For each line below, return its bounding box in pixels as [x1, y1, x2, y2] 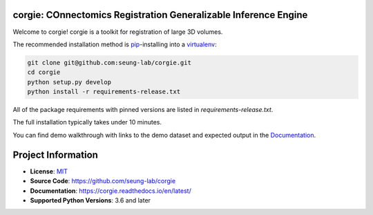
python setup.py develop [27, 78, 112, 86]
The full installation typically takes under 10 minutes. [12, 118, 162, 127]
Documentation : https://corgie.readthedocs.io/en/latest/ [30, 187, 191, 195]
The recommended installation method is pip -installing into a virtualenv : [12, 40, 217, 48]
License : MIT [30, 167, 68, 176]
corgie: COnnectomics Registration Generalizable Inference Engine [12, 9, 308, 21]
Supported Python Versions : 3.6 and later [30, 196, 151, 204]
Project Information [12, 149, 98, 160]
